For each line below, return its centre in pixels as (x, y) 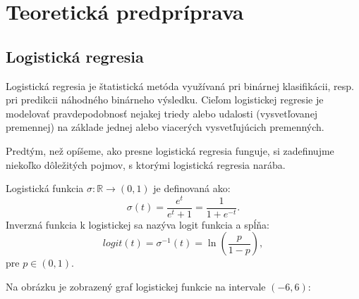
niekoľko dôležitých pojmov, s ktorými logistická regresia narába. (146, 164)
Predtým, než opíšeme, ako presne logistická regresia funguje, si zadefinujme (170, 150)
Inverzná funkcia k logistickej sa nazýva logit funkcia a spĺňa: (138, 224)
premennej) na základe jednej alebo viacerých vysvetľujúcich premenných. (165, 127)
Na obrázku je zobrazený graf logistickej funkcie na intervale (136, 287)
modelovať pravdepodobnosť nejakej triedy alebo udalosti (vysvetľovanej (162, 113)
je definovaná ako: (192, 188)
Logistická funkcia (45, 188)
